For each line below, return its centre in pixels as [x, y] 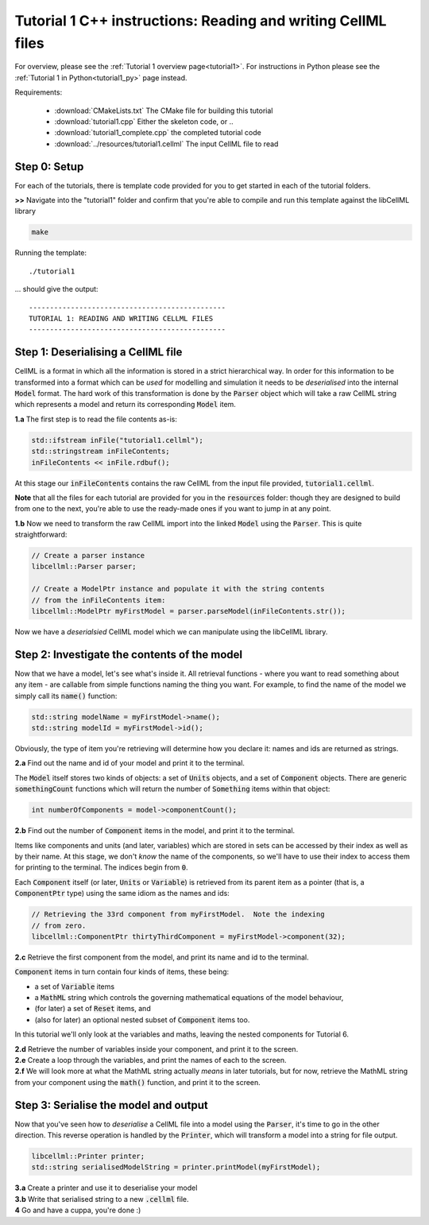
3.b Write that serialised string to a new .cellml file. [102, 1199]
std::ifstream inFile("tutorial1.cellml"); [118, 440]
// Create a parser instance [88, 556]
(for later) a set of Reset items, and [93, 1009]
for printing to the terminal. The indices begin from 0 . [101, 867]
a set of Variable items [75, 987]
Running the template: [51, 253]
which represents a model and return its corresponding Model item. [125, 405]
